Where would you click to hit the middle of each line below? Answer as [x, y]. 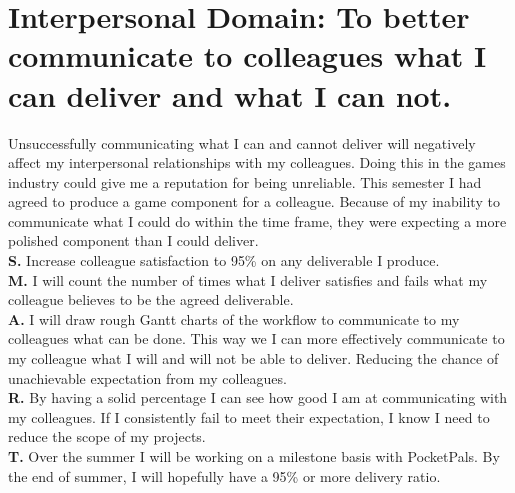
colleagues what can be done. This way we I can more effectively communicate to [256, 338]
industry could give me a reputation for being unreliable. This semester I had [245, 181]
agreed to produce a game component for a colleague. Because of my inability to [254, 201]
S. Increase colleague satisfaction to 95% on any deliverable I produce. [224, 260]
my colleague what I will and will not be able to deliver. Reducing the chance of [253, 358]
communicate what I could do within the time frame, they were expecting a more [257, 220]
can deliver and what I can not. [230, 94]
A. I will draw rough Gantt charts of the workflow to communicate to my [234, 318]
